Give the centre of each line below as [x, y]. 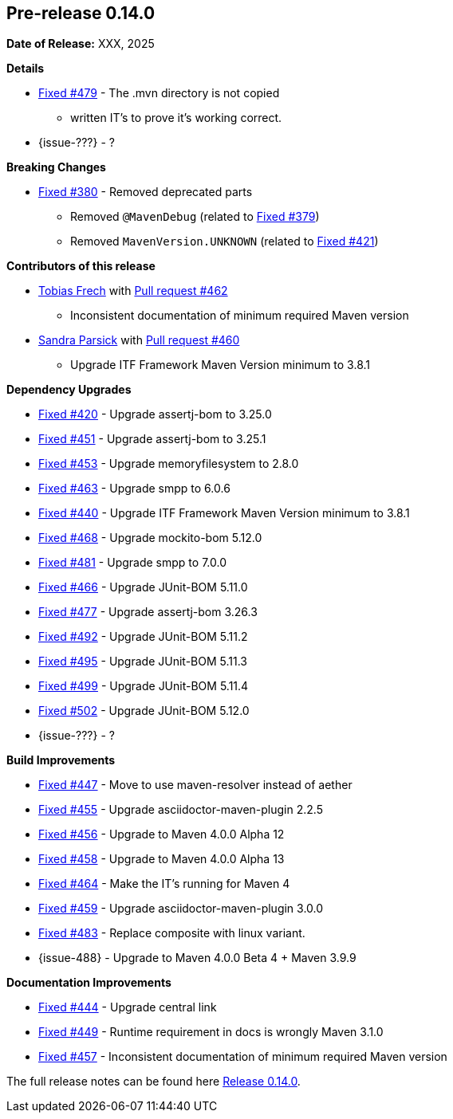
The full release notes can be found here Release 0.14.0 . [154, 1082]
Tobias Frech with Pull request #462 [133, 291]
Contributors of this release [81, 266]
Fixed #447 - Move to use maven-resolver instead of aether [195, 785]
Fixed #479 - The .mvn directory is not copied [159, 93]
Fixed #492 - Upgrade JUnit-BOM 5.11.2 [143, 637]
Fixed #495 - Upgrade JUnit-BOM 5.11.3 [143, 662]
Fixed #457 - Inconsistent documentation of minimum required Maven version [243, 1057]
